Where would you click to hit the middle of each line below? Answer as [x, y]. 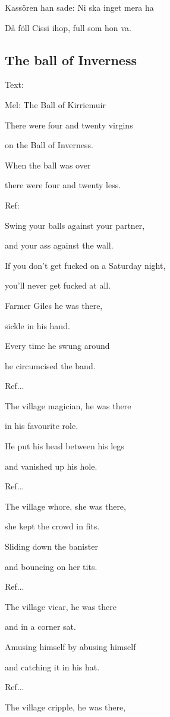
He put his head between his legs [64, 446]
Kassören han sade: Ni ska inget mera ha [79, 7]
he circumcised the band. [50, 365]
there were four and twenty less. [63, 185]
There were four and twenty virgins [69, 125]
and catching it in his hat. [52, 667]
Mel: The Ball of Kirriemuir [55, 104]
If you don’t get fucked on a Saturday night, [85, 265]
